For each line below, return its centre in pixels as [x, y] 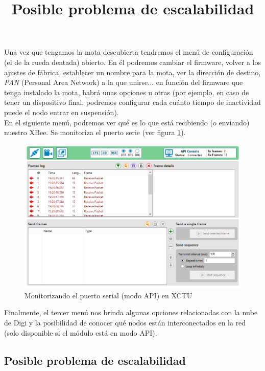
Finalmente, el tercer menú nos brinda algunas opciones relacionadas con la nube [131, 312]
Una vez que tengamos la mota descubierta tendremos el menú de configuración [129, 52]
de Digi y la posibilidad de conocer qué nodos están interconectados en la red [125, 323]
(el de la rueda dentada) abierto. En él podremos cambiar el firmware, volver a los [133, 62]
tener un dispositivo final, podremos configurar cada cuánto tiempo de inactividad [132, 102]
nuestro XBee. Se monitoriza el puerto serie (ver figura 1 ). [95, 132]
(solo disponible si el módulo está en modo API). [81, 332]
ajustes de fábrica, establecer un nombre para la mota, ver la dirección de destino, [132, 72]
